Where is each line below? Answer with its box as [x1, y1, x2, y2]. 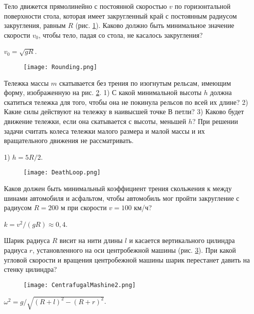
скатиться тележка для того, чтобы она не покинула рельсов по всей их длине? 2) [4, 97, 248, 107]
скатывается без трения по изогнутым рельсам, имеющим [59, 77, 231, 88]
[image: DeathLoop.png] [23, 169, 101, 176]
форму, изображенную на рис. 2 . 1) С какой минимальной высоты [4, 87, 202, 97]
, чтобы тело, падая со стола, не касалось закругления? [38, 29, 203, 40]
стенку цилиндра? [4, 264, 57, 274]
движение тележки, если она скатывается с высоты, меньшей [4, 116, 186, 126]
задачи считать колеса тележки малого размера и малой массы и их [4, 125, 205, 136]
